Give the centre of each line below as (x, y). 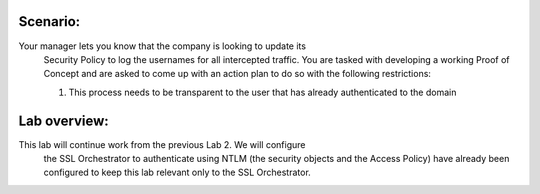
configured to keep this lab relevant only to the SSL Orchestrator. (177, 172)
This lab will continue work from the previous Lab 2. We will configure (162, 144)
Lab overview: (63, 120)
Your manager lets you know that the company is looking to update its (162, 46)
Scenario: (49, 21)
